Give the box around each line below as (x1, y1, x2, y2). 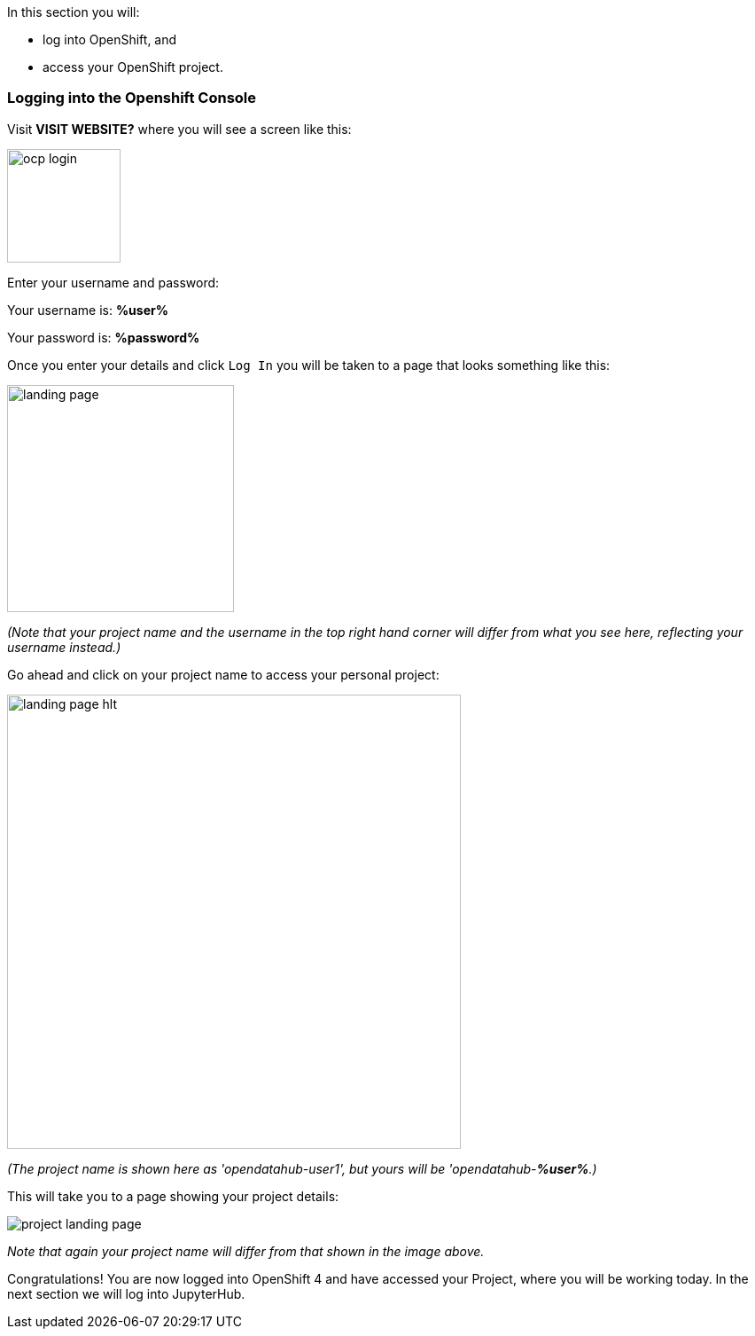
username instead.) (7, 639, 121, 655)
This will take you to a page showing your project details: (7, 1188, 339, 1204)
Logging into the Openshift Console (7, 89, 257, 107)
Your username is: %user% (7, 302, 168, 318)
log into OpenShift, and (43, 32, 177, 47)
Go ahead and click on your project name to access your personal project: (7, 666, 440, 682)
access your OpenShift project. (43, 59, 223, 75)
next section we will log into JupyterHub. (7, 1285, 245, 1301)
